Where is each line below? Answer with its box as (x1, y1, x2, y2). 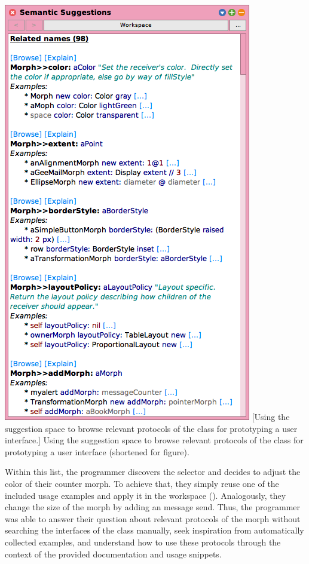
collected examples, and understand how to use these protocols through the (5, 535, 281, 548)
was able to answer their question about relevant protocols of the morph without (5, 512, 301, 525)
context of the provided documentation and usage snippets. (5, 547, 222, 560)
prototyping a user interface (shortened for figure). (5, 445, 189, 458)
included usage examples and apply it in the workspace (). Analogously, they (5, 489, 286, 501)
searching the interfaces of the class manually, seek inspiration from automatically (5, 524, 304, 537)
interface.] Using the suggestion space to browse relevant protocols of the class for (5, 434, 304, 446)
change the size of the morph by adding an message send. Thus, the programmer (5, 501, 301, 513)
